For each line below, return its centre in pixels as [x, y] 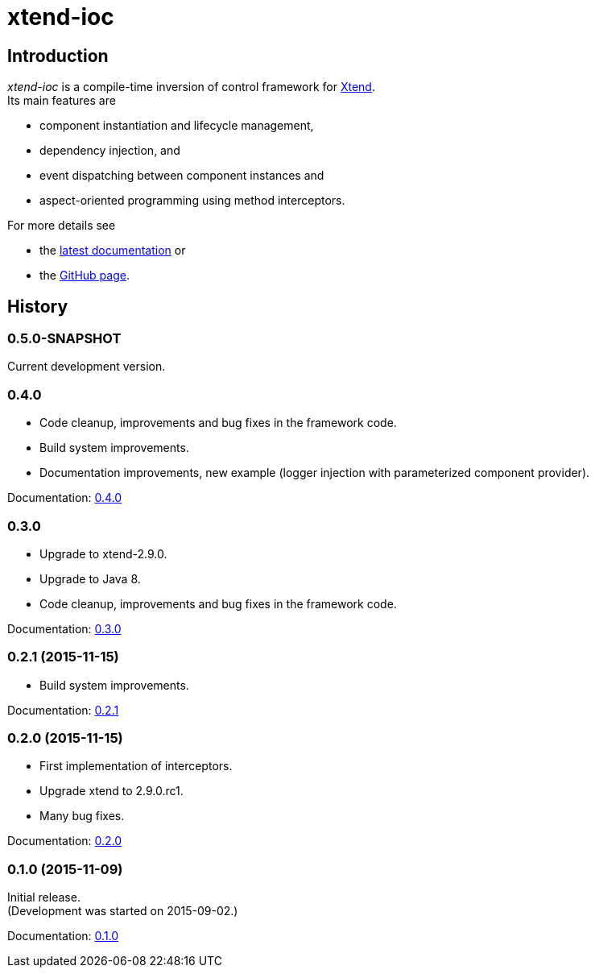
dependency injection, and [110, 151]
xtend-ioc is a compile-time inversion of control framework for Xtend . [191, 87]
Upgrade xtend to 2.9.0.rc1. [112, 791]
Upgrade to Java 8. [90, 578]
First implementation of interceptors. [136, 766]
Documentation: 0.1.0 [63, 936]
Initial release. [44, 897]
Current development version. [87, 367]
